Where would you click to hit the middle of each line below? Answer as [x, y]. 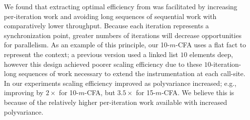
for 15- [146, 92]
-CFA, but [100, 92]
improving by [24, 92]
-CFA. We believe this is [198, 92]
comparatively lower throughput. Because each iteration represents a [106, 26]
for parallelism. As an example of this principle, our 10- [87, 45]
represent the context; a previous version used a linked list [91, 54]
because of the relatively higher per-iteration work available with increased [115, 102]
